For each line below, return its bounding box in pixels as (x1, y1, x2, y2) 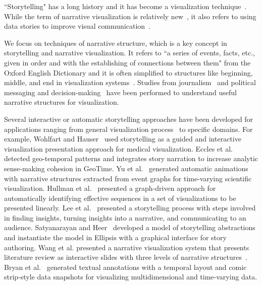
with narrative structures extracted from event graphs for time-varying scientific (4, 173, 252, 183)
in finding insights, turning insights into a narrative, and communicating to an (4, 212, 246, 223)
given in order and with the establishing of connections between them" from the (4, 57, 251, 67)
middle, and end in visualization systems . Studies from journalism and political (4, 77, 256, 88)
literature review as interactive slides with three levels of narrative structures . (4, 252, 247, 262)
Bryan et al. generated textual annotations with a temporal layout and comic (4, 261, 247, 272)
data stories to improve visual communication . (4, 21, 151, 31)
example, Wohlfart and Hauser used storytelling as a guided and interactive (4, 133, 241, 144)
